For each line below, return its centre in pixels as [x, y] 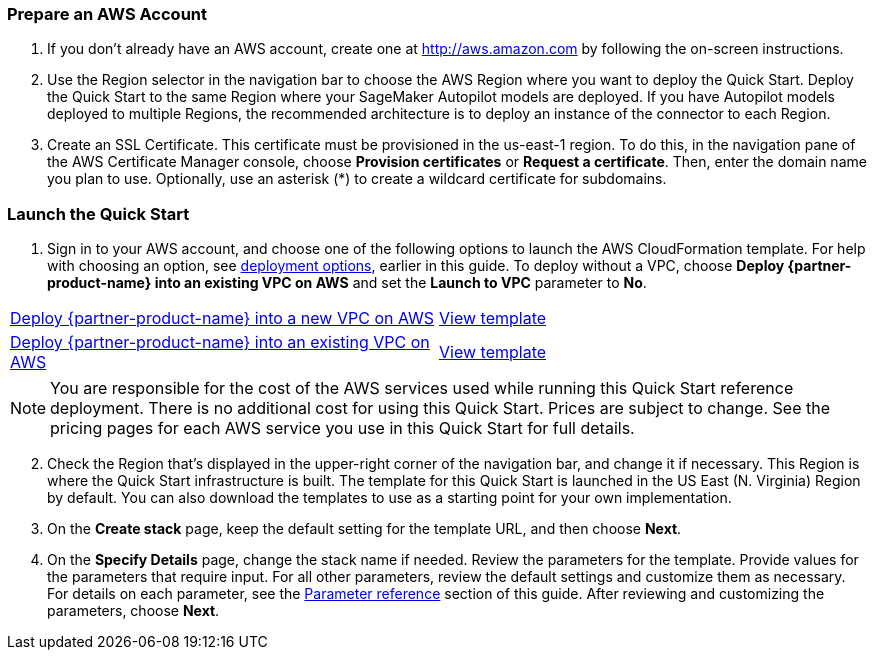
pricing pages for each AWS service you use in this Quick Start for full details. [342, 428]
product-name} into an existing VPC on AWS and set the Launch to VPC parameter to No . [347, 283]
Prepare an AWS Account [107, 14]
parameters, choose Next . [133, 611]
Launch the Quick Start [98, 213]
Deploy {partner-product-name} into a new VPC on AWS [222, 318]
